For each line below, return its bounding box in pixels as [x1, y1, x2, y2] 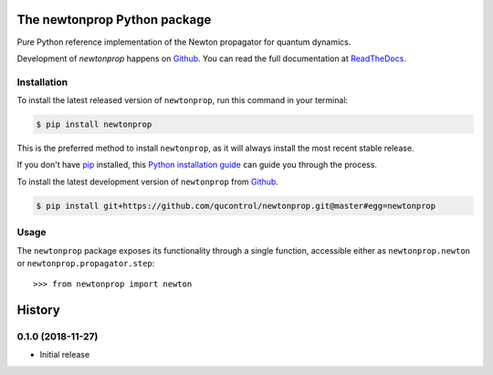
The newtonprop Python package [16, 12, 212, 27]
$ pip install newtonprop [36, 120, 152, 130]
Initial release [39, 349, 90, 360]
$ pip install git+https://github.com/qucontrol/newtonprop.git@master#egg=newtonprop [36, 201, 436, 211]
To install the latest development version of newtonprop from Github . [16, 176, 278, 187]
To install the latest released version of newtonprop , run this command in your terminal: [16, 95, 349, 106]
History [16, 302, 61, 318]
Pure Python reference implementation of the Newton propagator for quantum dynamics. [16, 36, 351, 47]
